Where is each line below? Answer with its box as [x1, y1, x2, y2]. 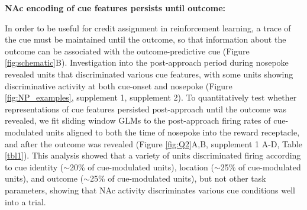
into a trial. [5, 195, 46, 208]
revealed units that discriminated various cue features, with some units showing [5, 67, 293, 80]
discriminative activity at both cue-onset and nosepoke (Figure [5, 79, 232, 92]
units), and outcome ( [5, 172, 84, 185]
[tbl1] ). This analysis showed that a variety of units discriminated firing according [5, 149, 301, 161]
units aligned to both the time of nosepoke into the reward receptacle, [46, 125, 300, 138]
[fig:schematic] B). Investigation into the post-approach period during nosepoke [5, 56, 289, 69]
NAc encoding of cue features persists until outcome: [5, 2, 226, 14]
